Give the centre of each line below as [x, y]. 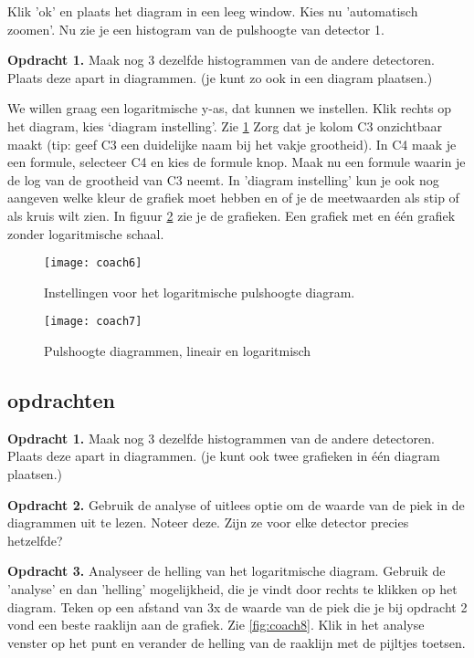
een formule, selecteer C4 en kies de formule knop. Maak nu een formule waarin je [237, 162]
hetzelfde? [35, 540]
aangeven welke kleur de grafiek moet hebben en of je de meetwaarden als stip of [233, 198]
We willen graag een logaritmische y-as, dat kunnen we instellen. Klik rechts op [230, 108]
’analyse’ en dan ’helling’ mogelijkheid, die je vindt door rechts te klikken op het [232, 588]
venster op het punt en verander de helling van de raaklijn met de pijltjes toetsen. [237, 642]
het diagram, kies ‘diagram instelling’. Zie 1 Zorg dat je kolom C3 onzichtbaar [225, 125]
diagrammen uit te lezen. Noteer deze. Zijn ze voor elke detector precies [208, 522]
